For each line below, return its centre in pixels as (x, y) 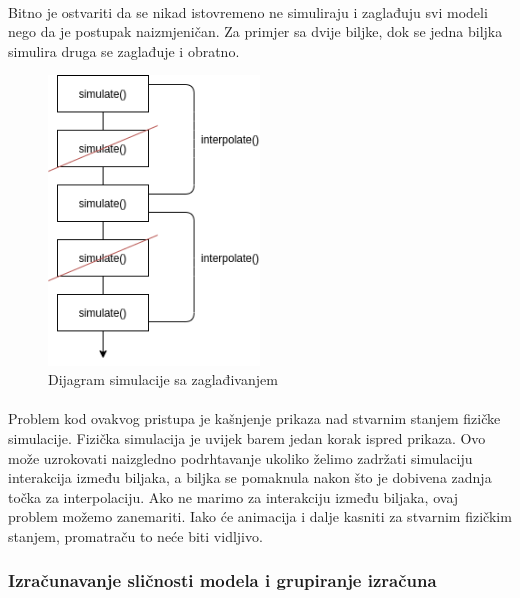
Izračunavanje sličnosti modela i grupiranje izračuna (222, 580)
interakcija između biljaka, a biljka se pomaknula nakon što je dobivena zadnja (250, 477)
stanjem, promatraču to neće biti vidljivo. (135, 535)
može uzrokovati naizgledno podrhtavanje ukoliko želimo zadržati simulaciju (240, 457)
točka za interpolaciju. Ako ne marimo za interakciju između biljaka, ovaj (233, 496)
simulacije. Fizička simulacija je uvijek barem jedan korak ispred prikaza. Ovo (247, 437)
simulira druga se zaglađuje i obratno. (124, 50)
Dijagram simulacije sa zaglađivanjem (163, 379)
